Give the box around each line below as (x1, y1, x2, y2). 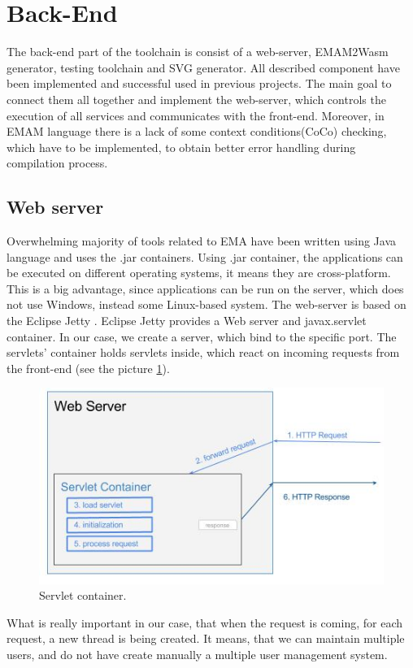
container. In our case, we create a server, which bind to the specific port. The (7, 327, 397, 345)
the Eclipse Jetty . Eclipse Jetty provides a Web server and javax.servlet (7, 312, 367, 329)
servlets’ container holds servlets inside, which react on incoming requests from (7, 344, 400, 361)
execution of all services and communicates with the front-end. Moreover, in (7, 106, 385, 124)
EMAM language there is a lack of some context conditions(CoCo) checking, (7, 123, 387, 140)
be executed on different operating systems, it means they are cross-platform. (7, 264, 391, 281)
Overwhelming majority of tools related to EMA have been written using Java (7, 232, 397, 249)
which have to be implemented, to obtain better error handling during (7, 138, 356, 155)
